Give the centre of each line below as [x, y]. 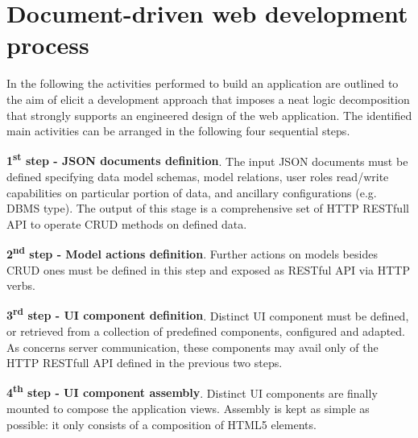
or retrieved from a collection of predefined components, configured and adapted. [206, 331]
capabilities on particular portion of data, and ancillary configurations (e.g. [192, 192]
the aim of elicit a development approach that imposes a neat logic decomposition [208, 99]
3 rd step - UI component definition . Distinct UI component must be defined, [208, 314]
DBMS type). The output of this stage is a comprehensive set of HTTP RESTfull [208, 208]
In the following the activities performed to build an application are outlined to [203, 83]
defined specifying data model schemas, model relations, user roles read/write [198, 176]
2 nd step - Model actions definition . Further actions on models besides [192, 252]
